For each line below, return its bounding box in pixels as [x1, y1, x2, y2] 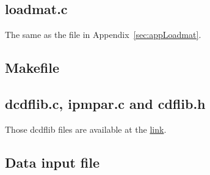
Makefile [5, 58, 59, 77]
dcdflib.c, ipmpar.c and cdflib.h [5, 94, 206, 113]
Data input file [5, 152, 100, 171]
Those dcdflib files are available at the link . [5, 122, 167, 135]
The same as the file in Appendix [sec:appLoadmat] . [5, 28, 201, 41]
